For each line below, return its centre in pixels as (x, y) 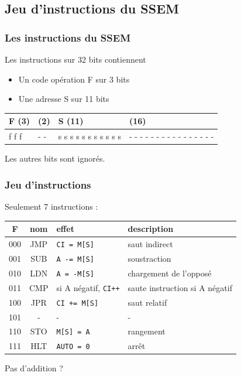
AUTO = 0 (73, 347)
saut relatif (147, 302)
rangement (147, 331)
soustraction (149, 258)
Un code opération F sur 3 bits (74, 79)
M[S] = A (73, 332)
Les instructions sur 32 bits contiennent (75, 59)
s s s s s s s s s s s (89, 136)
